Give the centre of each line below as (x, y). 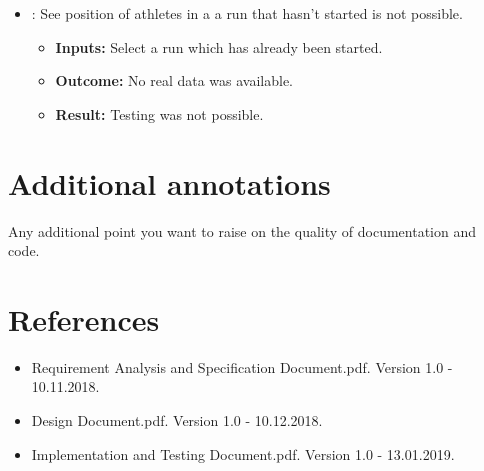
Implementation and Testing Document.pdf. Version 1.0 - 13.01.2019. (243, 453)
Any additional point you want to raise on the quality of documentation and (242, 230)
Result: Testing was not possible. (159, 113)
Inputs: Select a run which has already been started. (219, 46)
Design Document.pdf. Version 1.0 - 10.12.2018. (177, 420)
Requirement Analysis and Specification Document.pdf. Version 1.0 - (242, 366)
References (84, 318)
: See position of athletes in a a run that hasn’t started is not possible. (247, 13)
